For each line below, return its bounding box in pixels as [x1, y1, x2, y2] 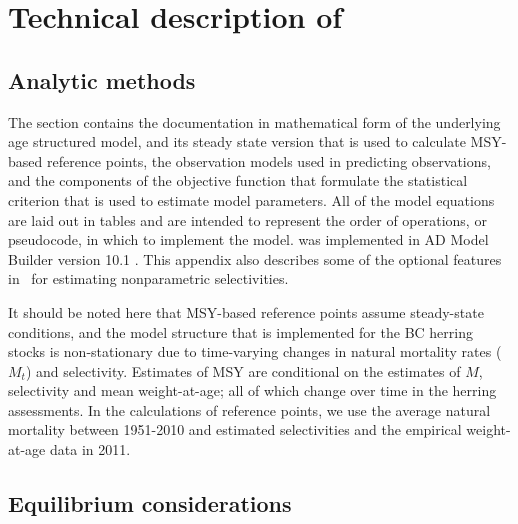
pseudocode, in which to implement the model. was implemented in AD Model [8, 229, 489, 250]
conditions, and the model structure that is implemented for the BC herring [8, 321, 473, 342]
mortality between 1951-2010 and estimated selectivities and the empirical [8, 419, 462, 440]
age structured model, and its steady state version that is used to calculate [8, 131, 466, 152]
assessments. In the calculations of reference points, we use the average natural [8, 399, 491, 420]
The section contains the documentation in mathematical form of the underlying [8, 111, 501, 132]
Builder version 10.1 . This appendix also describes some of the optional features [8, 248, 502, 269]
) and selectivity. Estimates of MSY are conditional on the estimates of [25, 360, 461, 381]
